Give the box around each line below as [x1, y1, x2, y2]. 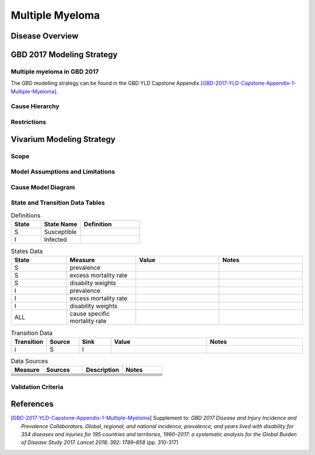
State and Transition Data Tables [10, 199, 105, 207]
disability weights [69, 302, 118, 310]
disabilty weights [69, 279, 117, 287]
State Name [44, 220, 78, 228]
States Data [10, 247, 43, 255]
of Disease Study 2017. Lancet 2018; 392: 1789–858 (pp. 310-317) [21, 439, 179, 446]
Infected [44, 235, 67, 244]
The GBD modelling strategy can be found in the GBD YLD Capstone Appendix [10, 79, 199, 87]
